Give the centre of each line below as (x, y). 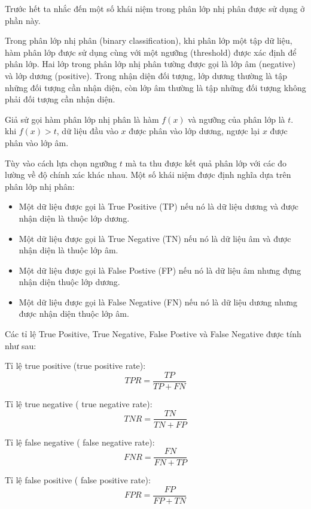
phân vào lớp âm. (37, 142)
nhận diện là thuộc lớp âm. (68, 250)
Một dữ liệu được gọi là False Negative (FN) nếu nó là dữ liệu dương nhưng (158, 302)
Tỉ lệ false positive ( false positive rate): (78, 480)
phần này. (23, 20)
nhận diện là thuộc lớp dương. (74, 218)
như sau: (21, 345)
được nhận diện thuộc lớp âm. (74, 313)
